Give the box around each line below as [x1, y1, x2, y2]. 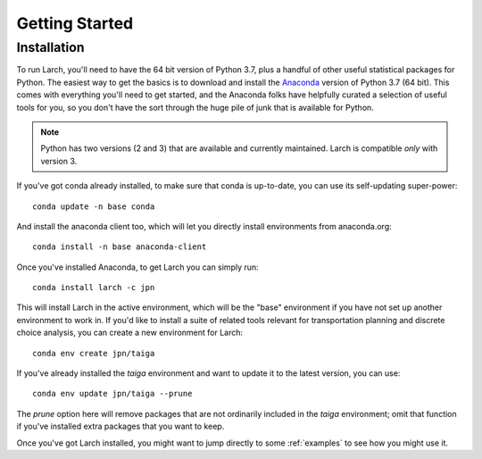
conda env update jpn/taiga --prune [32, 388, 193, 399]
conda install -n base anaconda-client [32, 242, 207, 252]
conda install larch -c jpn [32, 282, 155, 293]
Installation [16, 39, 85, 55]
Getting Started [16, 13, 134, 33]
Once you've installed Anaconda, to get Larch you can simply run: [16, 262, 259, 272]
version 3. [40, 155, 78, 166]
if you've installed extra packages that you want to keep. [16, 421, 225, 432]
